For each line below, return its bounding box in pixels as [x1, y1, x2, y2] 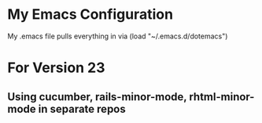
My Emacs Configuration [7, 5, 174, 24]
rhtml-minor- [189, 90, 255, 103]
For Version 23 [7, 59, 105, 77]
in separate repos [38, 102, 127, 115]
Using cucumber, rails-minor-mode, [7, 90, 187, 103]
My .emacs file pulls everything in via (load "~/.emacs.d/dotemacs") [7, 31, 228, 41]
